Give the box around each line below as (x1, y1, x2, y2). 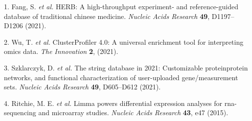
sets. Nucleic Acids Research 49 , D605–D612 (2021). (4, 82, 161, 92)
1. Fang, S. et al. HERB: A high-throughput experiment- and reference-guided (4, 1, 238, 11)
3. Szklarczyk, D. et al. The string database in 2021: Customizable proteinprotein (4, 62, 248, 72)
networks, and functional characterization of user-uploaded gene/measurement (4, 72, 238, 82)
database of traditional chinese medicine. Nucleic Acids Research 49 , (4, 11, 210, 21)
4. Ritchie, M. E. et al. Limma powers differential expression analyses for (4, 98, 223, 108)
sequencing (4, 107, 36, 118)
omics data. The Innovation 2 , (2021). (4, 46, 118, 56)
